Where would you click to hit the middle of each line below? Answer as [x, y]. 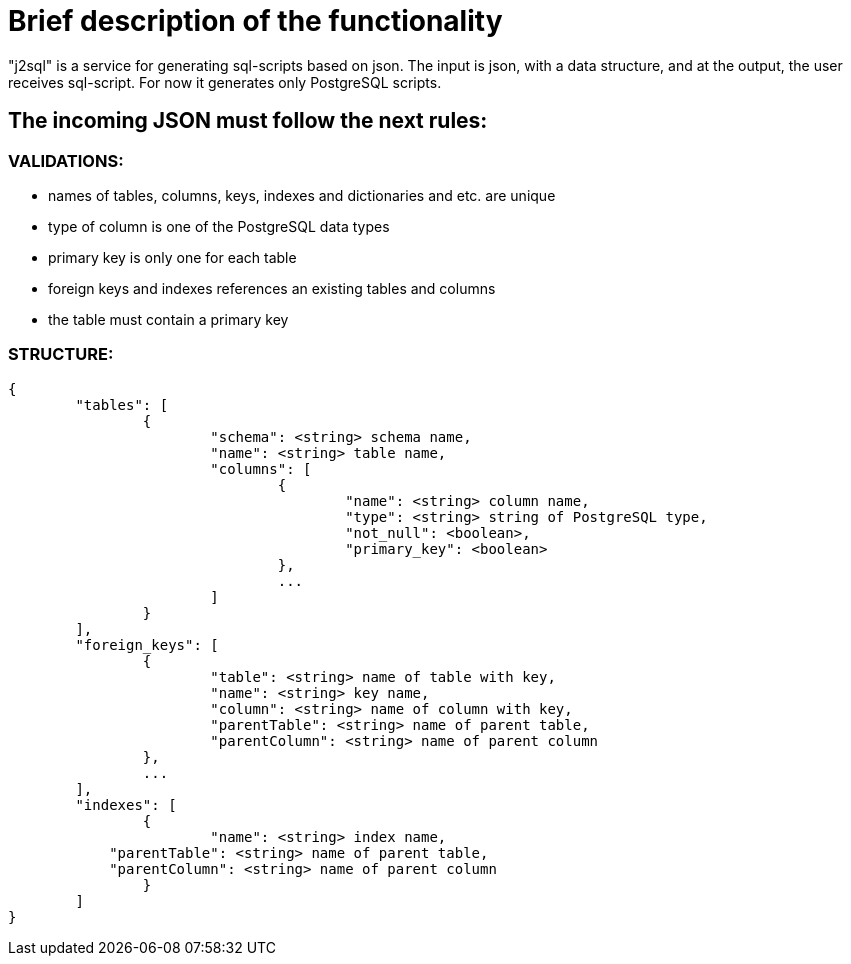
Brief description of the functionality [255, 21]
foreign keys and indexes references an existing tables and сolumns [272, 288]
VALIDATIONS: [66, 160]
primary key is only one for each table [172, 257]
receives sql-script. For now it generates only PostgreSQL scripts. [225, 82]
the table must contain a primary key [168, 319]
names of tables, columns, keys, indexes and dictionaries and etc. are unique [302, 195]
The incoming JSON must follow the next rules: [248, 121]
